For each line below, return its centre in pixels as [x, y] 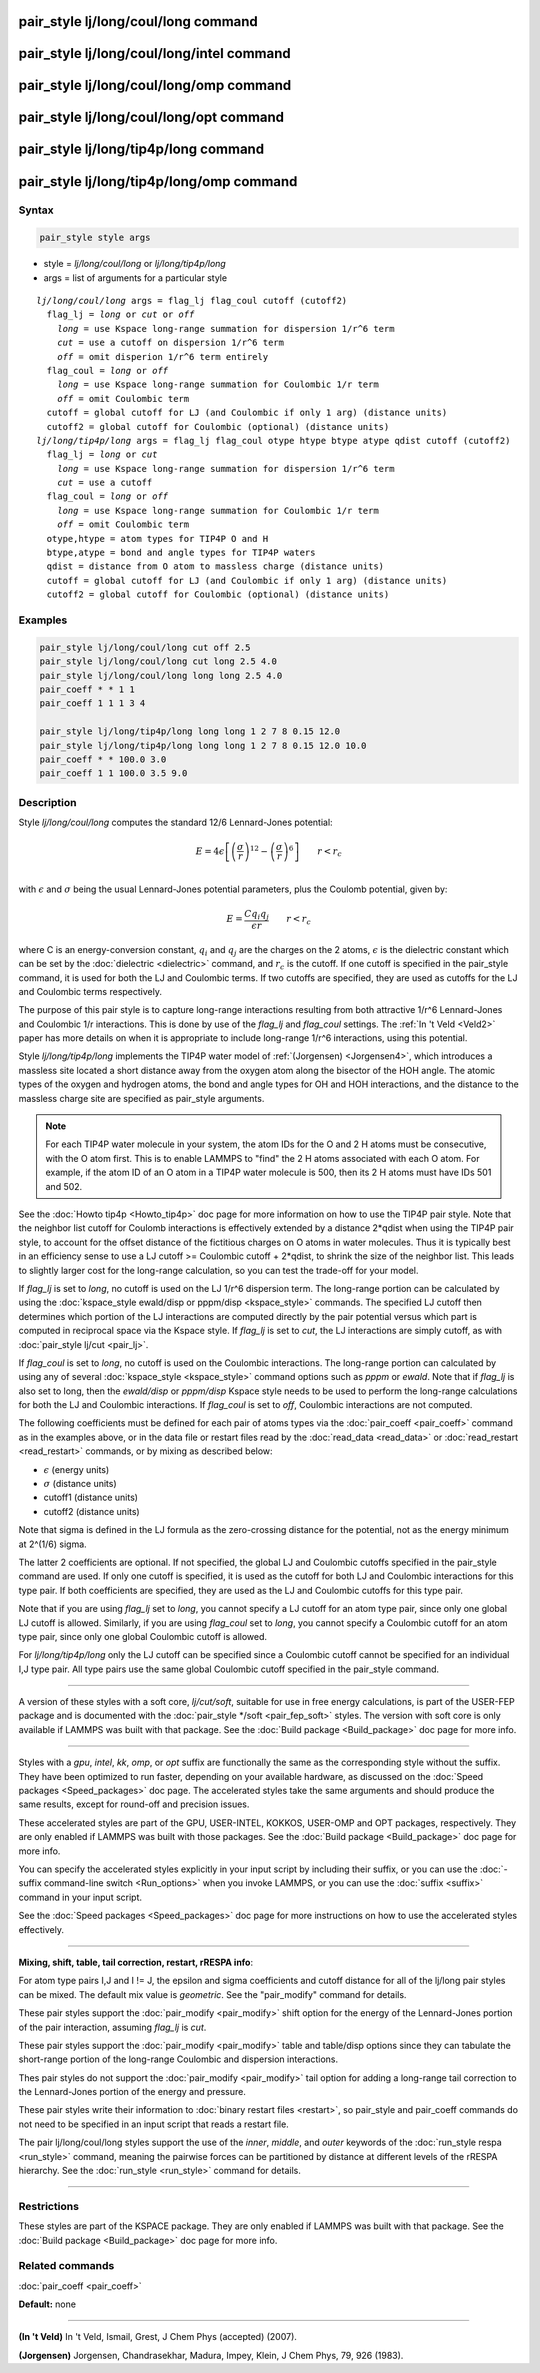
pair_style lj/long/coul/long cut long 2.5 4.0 [158, 661]
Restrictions [49, 2206]
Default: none [47, 2304]
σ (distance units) [80, 1484]
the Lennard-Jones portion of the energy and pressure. [132, 2092]
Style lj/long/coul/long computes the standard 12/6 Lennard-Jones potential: [176, 822]
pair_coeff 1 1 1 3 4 [92, 703]
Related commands [66, 2266]
